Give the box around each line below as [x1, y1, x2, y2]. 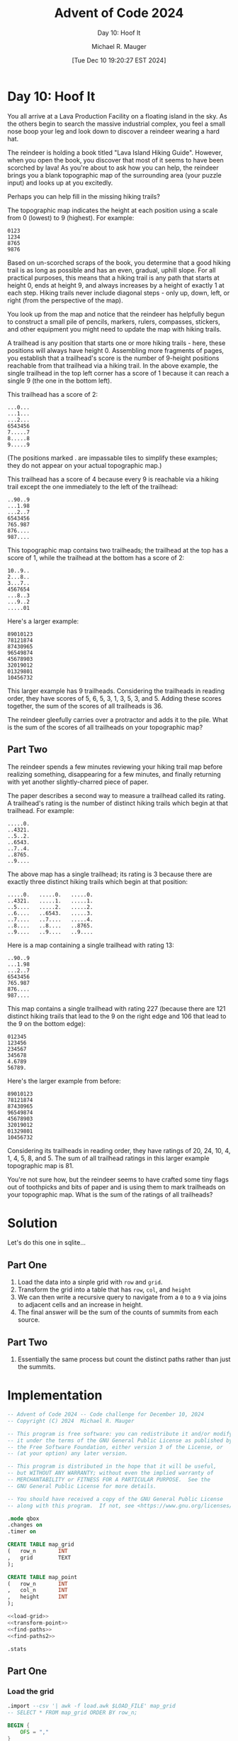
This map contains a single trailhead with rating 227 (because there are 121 [7, 1004, 226, 1013]
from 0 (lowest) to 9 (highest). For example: [7, 213, 135, 222]
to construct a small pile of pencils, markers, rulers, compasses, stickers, [7, 317, 221, 326]
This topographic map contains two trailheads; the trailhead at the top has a [7, 545, 229, 555]
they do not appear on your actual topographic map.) [7, 461, 162, 469]
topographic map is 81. [7, 1161, 74, 1169]
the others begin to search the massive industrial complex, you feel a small [7, 119, 225, 128]
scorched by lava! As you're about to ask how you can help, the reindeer [7, 163, 219, 172]
